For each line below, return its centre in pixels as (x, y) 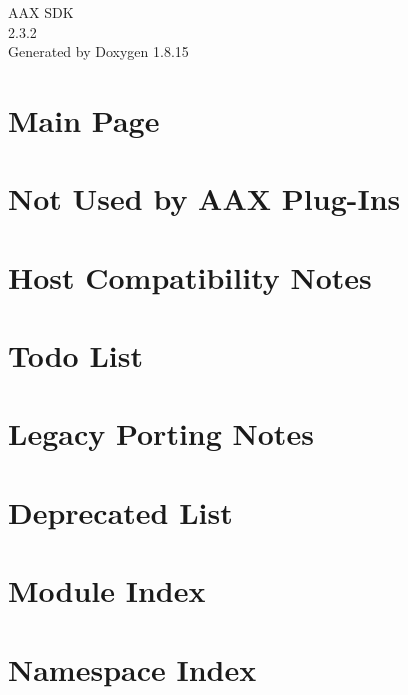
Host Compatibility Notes (190, 276)
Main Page (84, 119)
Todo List (75, 355)
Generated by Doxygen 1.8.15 (98, 51)
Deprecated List (120, 511)
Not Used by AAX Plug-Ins (204, 198)
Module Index (107, 590)
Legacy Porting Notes (161, 433)
